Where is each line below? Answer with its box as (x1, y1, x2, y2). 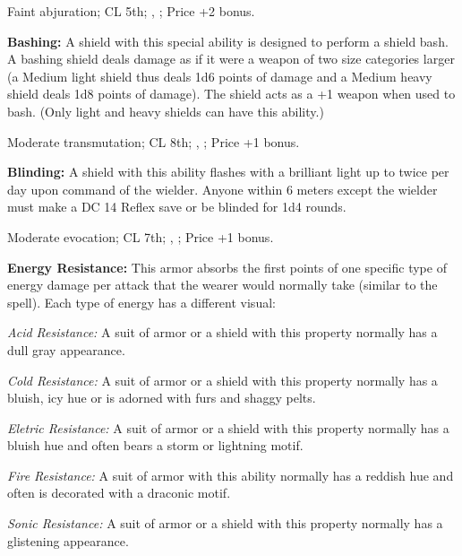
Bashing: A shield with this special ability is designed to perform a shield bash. (7, 31, 449, 50)
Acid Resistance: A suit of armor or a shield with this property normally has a (7, 323, 438, 342)
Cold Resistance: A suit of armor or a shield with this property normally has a (7, 370, 438, 389)
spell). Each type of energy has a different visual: (7, 292, 276, 311)
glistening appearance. (7, 531, 129, 550)
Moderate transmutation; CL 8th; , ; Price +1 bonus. (7, 132, 300, 151)
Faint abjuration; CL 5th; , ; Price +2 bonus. (7, 2, 255, 20)
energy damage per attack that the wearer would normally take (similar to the (7, 275, 438, 294)
